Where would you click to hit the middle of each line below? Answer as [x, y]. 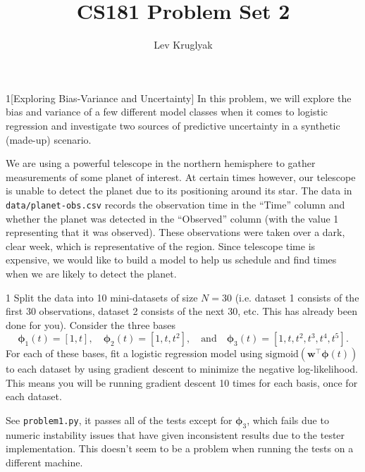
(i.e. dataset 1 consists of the [297, 297]
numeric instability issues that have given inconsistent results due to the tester [175, 434]
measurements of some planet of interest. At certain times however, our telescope [181, 176]
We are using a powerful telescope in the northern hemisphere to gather [161, 163]
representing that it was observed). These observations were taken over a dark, [175, 232]
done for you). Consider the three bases [91, 324]
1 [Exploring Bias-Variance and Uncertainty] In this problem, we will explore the [179, 98]
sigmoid [282, 355]
